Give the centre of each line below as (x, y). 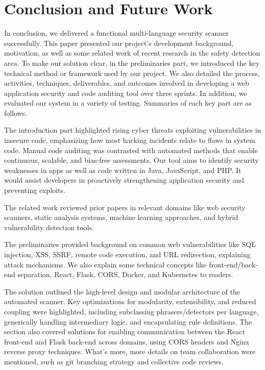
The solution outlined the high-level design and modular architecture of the (122, 291)
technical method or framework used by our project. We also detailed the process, (132, 73)
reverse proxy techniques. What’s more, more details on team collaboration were (130, 351)
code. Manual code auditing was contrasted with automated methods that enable (131, 150)
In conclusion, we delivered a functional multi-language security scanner (116, 33)
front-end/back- (233, 264)
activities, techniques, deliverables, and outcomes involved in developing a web (127, 83)
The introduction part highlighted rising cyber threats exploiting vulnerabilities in (133, 130)
